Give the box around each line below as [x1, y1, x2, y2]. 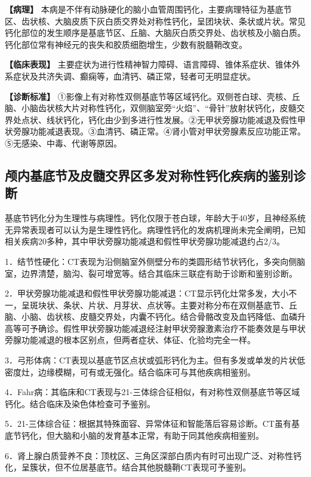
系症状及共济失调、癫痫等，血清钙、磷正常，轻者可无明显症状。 [5, 69, 255, 82]
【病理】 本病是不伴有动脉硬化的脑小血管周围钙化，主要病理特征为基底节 [5, 3, 292, 15]
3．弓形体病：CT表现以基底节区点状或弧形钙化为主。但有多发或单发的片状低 [5, 354, 306, 366]
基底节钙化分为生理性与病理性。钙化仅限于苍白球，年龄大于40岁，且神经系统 [5, 212, 306, 224]
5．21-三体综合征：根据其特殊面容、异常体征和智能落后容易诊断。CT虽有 [5, 417, 291, 430]
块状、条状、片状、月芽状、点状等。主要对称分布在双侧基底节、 [38, 298, 289, 311]
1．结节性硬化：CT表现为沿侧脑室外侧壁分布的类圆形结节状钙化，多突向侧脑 [5, 255, 306, 267]
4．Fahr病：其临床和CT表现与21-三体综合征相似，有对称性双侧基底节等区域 [5, 386, 300, 398]
